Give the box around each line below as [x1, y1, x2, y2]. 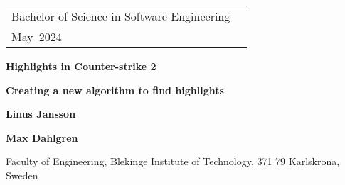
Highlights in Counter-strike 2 [6, 59, 156, 73]
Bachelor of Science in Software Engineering [11, 8, 230, 24]
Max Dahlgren [6, 130, 78, 145]
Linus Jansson [6, 106, 76, 121]
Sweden [6, 167, 38, 182]
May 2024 [11, 28, 62, 45]
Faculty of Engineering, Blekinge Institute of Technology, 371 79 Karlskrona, [6, 154, 340, 169]
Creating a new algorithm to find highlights [6, 82, 224, 97]
